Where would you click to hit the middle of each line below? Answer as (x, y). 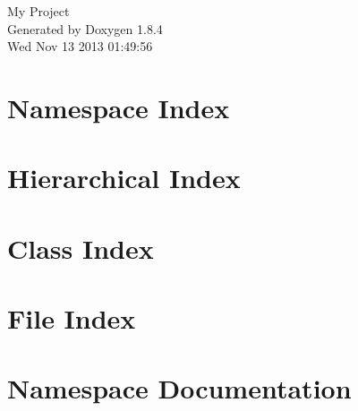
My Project (38, 11)
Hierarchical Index (124, 178)
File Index (72, 318)
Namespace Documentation (179, 388)
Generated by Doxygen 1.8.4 (85, 28)
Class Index (81, 248)
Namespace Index (119, 107)
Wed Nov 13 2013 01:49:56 (80, 46)
